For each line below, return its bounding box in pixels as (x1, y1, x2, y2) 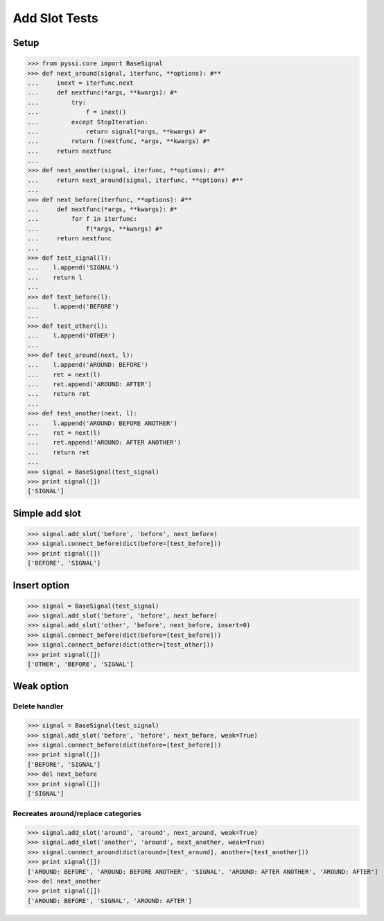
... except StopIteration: (27, 118, 148, 126)
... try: (27, 98, 87, 106)
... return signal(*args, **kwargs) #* (27, 127, 207, 135)
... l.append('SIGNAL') (27, 264, 119, 272)
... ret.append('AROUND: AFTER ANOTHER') (27, 438, 182, 447)
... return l (27, 273, 83, 281)
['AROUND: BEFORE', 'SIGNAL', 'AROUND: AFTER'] (27, 897, 192, 904)
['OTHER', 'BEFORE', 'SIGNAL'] (27, 661, 134, 668)
